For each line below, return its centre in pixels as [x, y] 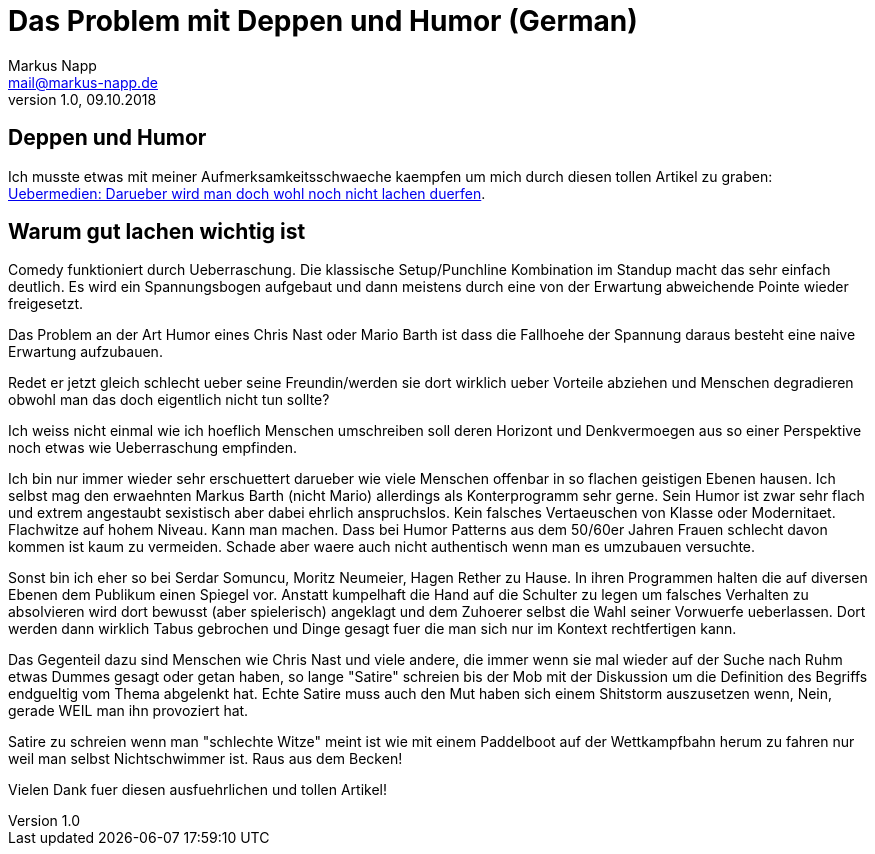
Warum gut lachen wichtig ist [157, 232]
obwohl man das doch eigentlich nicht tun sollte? [169, 400]
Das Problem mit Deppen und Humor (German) [323, 21]
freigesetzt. [45, 304]
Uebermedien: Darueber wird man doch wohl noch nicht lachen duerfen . [247, 193]
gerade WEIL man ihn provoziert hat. [128, 711]
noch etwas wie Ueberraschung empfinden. [152, 448]
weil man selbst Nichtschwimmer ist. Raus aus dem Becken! [205, 759]
